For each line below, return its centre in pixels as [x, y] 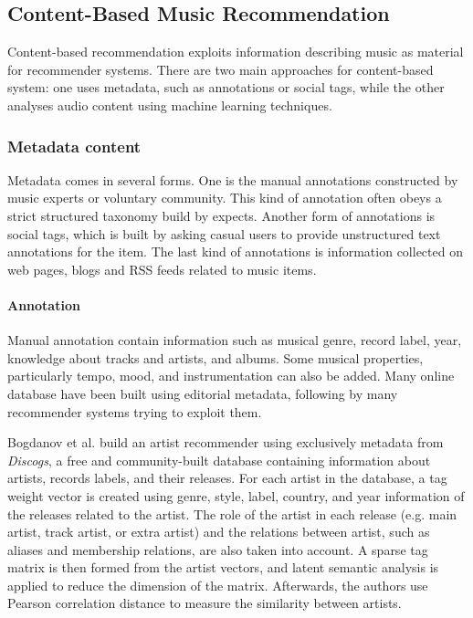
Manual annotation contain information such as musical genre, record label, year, [235, 340]
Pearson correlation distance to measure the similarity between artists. [205, 603]
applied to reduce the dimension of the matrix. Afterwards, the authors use [218, 585]
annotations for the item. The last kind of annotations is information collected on [235, 251]
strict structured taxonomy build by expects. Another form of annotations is [221, 215]
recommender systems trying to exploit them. [135, 411]
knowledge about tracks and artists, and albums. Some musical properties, [215, 357]
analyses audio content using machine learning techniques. [170, 105]
